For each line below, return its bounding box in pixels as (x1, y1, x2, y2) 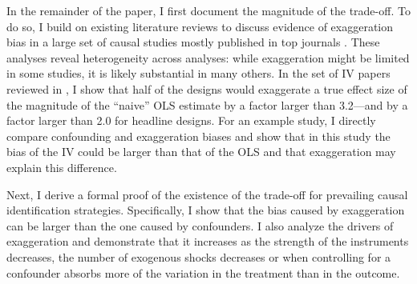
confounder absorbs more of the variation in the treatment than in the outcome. (6, 264, 400, 281)
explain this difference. (6, 158, 117, 175)
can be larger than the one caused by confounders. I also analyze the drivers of (6, 217, 394, 234)
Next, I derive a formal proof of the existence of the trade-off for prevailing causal (6, 186, 408, 202)
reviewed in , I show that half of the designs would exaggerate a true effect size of (6, 80, 407, 97)
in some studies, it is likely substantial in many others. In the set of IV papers (6, 65, 391, 82)
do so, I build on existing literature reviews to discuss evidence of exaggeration (6, 18, 394, 34)
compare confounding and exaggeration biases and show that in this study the (6, 127, 391, 144)
